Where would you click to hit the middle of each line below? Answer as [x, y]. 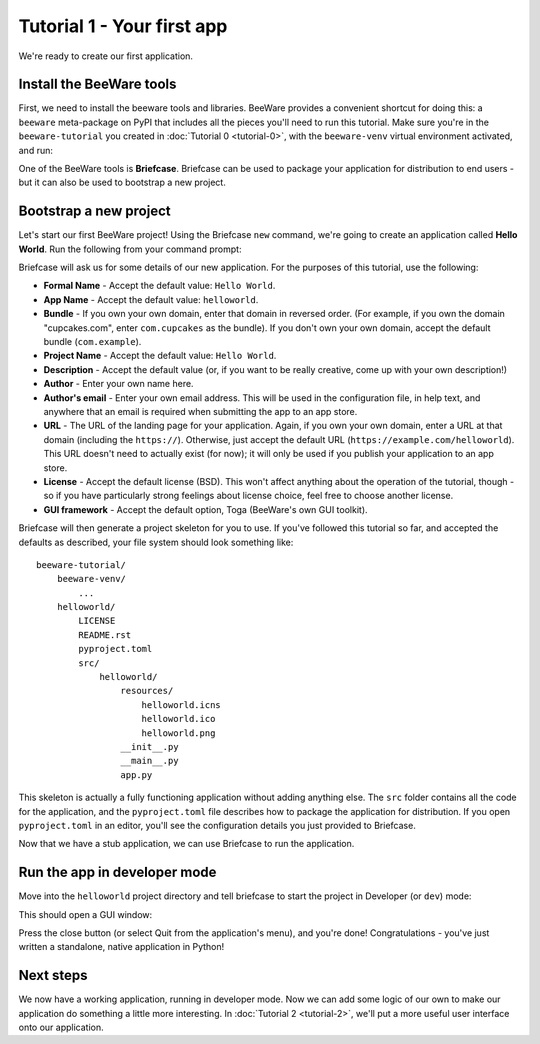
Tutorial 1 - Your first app [123, 26]
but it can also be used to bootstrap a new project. [122, 182]
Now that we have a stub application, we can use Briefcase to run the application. [186, 844]
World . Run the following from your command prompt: [130, 249]
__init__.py [149, 746]
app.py [136, 774]
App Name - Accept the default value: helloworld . [151, 299]
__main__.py [149, 761]
